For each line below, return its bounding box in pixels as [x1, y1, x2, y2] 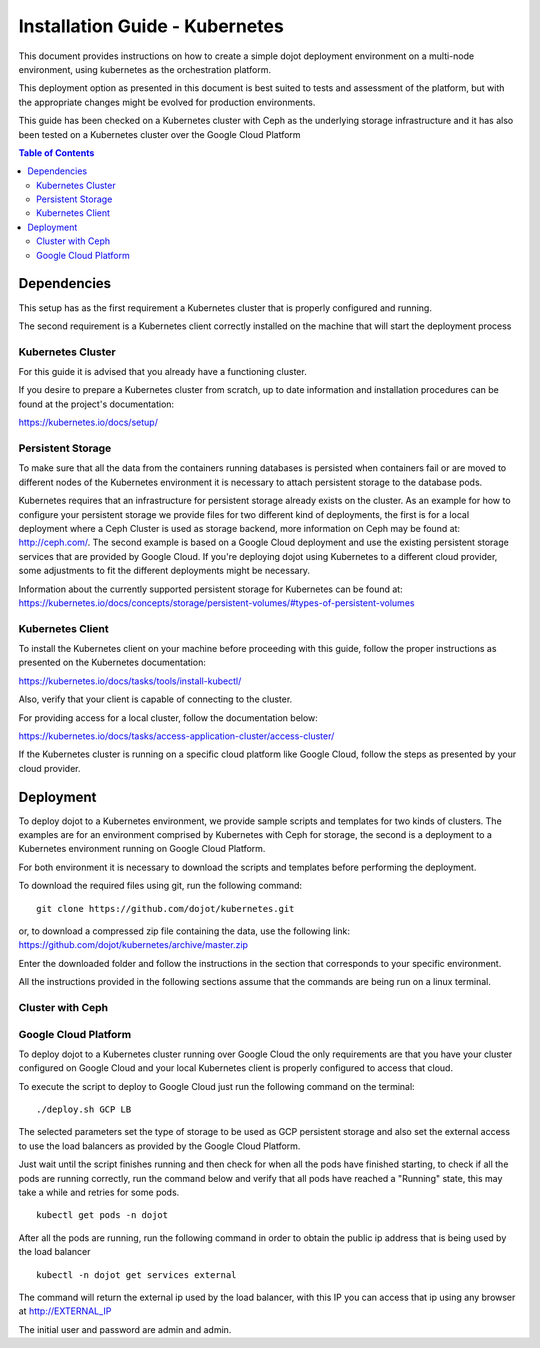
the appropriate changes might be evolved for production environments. [18, 96, 316, 108]
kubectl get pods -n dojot [36, 1210, 169, 1221]
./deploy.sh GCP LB [36, 1104, 132, 1115]
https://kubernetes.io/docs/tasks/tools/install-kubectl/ [18, 675, 242, 687]
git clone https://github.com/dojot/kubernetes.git [36, 903, 295, 914]
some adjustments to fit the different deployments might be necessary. [18, 565, 310, 577]
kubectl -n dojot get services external [36, 1269, 237, 1280]
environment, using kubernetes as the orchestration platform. [18, 63, 272, 75]
